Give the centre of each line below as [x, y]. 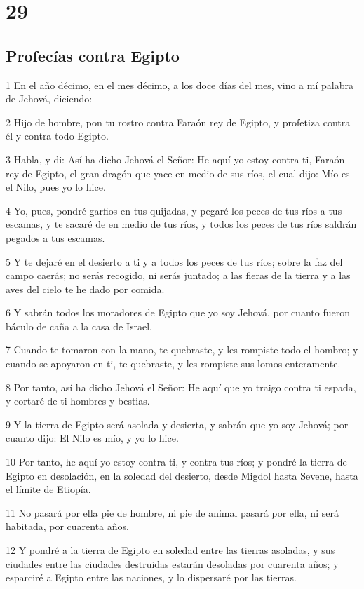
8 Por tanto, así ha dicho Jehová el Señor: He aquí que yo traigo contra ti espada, [181, 387]
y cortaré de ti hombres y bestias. [78, 401]
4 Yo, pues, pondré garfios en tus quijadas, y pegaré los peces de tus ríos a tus [174, 210]
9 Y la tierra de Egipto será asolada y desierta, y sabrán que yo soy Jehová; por [177, 424]
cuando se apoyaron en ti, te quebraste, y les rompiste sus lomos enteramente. [173, 364]
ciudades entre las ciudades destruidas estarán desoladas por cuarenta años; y [172, 563]
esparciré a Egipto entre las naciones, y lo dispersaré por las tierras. [151, 577]
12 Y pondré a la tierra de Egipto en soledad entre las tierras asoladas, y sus [170, 550]
